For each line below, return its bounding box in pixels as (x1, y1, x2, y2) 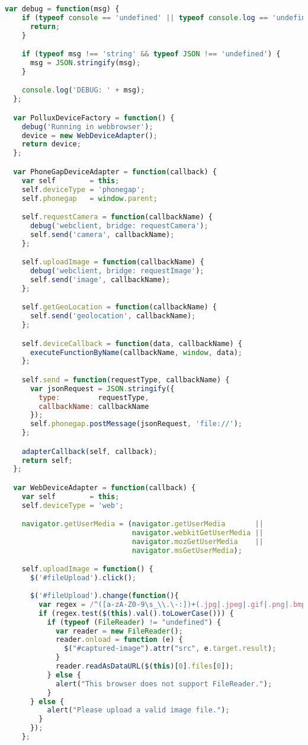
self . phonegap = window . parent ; (21, 194, 158, 203)
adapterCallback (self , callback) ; (21, 447, 158, 456)
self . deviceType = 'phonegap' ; (21, 185, 145, 194)
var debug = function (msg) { (5, 5, 120, 13)
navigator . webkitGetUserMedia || (131, 529, 264, 538)
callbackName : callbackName (38, 402, 149, 411)
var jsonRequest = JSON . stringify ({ (30, 384, 175, 393)
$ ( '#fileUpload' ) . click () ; (30, 574, 137, 583)
